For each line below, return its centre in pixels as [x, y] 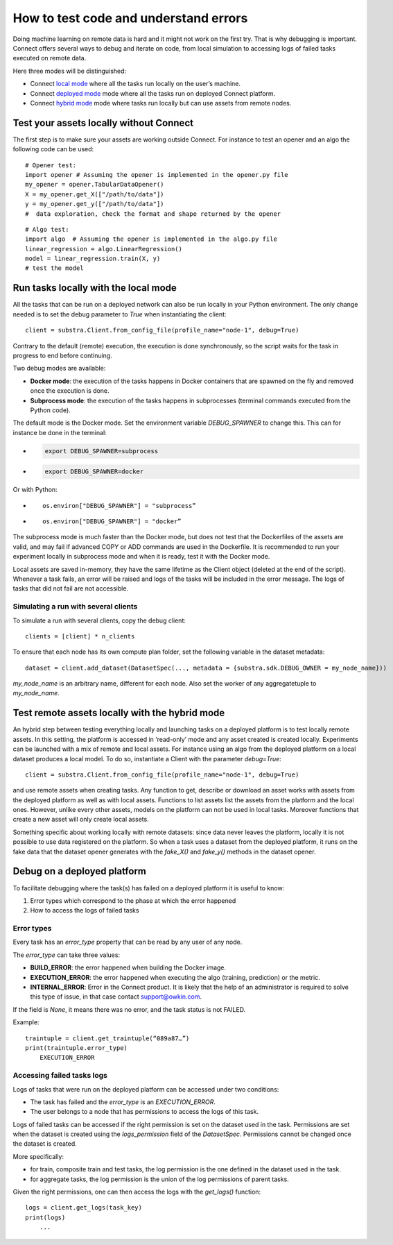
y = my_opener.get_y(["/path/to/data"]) [95, 204]
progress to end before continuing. [62, 355]
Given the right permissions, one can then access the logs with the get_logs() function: [137, 1192]
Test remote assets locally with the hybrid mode [119, 713]
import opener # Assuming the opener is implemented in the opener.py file [157, 175]
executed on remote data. [50, 58]
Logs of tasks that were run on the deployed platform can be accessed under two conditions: [146, 1089]
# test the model [54, 268]
